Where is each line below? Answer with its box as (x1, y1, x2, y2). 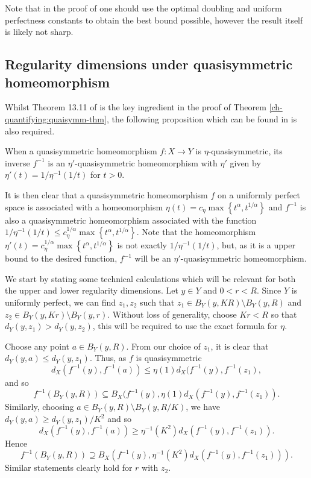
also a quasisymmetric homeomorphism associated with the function (5, 213, 257, 226)
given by (230, 156, 261, 169)
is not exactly (117, 239, 167, 251)
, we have (186, 400, 220, 413)
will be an (134, 252, 171, 265)
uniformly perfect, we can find (5, 295, 116, 308)
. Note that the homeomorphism (136, 225, 256, 238)
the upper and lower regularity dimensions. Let (5, 284, 178, 297)
